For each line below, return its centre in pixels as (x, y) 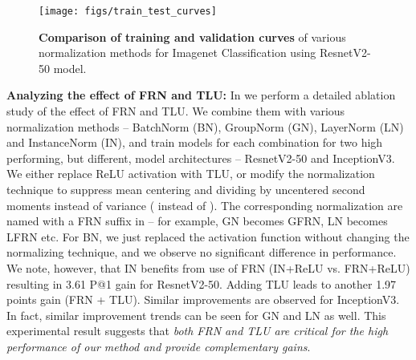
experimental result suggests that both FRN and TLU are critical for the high (198, 331)
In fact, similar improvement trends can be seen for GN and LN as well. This (196, 315)
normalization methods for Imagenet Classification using (177, 53)
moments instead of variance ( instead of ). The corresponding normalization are (205, 205)
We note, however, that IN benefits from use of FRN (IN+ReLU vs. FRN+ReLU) (208, 267)
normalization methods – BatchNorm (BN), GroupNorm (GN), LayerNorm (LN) (205, 126)
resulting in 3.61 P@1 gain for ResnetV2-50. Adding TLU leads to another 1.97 (202, 283)
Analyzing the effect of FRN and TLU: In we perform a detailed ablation (201, 95)
